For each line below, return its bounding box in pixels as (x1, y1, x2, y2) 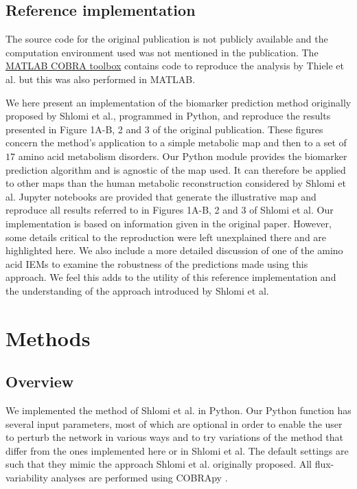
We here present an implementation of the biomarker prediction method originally (5, 95, 352, 109)
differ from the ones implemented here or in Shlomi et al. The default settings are (5, 443, 349, 457)
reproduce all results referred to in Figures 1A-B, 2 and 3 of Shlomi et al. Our (5, 203, 334, 217)
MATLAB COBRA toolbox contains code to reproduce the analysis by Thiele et (5, 58, 345, 73)
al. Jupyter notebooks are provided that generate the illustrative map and (5, 189, 316, 203)
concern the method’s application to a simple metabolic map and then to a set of (5, 135, 347, 150)
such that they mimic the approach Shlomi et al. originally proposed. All (5, 457, 312, 471)
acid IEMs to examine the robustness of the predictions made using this (5, 256, 308, 271)
